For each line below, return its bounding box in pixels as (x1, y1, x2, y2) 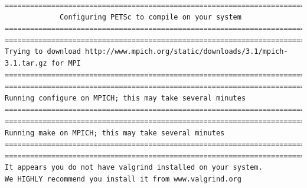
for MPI (51, 59, 81, 67)
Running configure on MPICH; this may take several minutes (5, 93, 246, 102)
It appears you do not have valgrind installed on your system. (5, 163, 263, 172)
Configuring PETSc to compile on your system (60, 12, 241, 21)
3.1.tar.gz (5, 59, 47, 67)
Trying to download (5, 47, 81, 56)
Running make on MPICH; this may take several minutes (5, 128, 225, 137)
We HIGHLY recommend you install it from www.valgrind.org (5, 174, 241, 183)
